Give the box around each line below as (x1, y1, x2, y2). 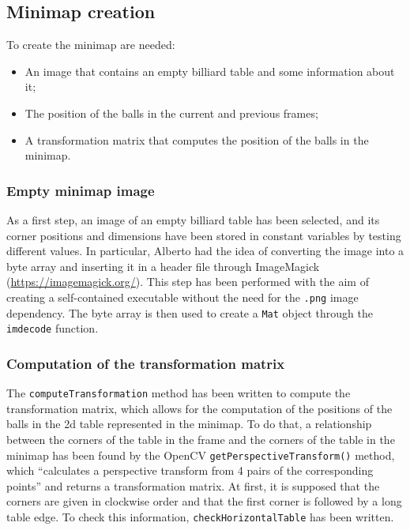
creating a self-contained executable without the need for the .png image (6, 288, 359, 305)
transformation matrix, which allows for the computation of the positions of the (6, 400, 393, 416)
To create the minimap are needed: (6, 36, 175, 53)
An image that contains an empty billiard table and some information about (24, 62, 395, 79)
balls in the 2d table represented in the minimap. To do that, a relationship (6, 415, 372, 432)
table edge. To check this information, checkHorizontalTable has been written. (6, 509, 394, 525)
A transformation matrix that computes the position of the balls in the (24, 131, 369, 148)
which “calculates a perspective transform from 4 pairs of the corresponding (6, 462, 374, 479)
